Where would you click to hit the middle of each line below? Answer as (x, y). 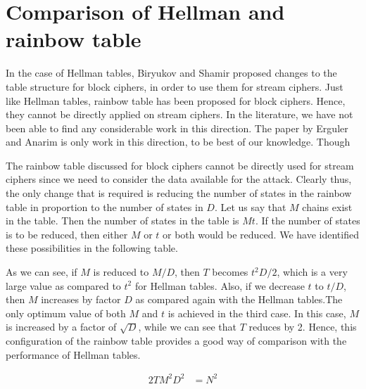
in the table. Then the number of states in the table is (122, 221)
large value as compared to (63, 285)
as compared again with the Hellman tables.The (239, 299)
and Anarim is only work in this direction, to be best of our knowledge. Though (178, 142)
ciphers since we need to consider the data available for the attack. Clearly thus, (179, 179)
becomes (230, 272)
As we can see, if (42, 272)
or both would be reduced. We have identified (261, 234)
